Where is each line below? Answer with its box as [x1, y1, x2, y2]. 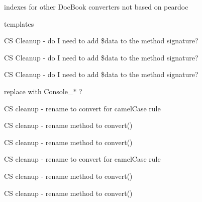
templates [4, 18, 34, 29]
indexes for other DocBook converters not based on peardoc [4, 2, 188, 12]
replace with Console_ [4, 86, 73, 96]
